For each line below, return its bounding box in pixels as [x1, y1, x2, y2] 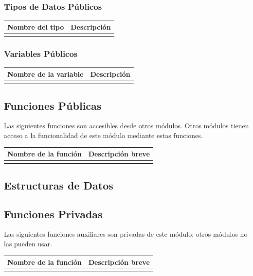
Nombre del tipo [7, 21, 64, 32]
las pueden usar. [4, 238, 52, 248]
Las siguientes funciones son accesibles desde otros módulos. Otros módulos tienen [4, 121, 249, 131]
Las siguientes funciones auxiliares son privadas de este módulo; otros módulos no [4, 229, 248, 239]
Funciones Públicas [4, 98, 102, 113]
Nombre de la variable [7, 69, 84, 79]
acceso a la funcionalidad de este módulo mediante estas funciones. [4, 130, 203, 140]
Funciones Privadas [4, 206, 103, 221]
